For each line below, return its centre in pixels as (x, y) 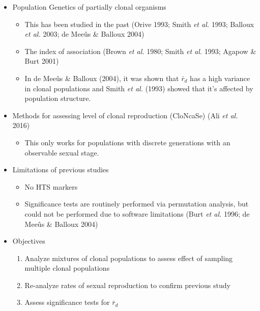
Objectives (29, 241)
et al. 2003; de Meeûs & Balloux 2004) (84, 34)
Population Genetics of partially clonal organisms (89, 7)
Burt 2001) (42, 61)
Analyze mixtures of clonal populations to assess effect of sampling (129, 258)
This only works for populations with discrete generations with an (127, 142)
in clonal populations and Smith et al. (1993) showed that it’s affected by (139, 88)
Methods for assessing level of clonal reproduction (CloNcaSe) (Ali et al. (125, 115)
